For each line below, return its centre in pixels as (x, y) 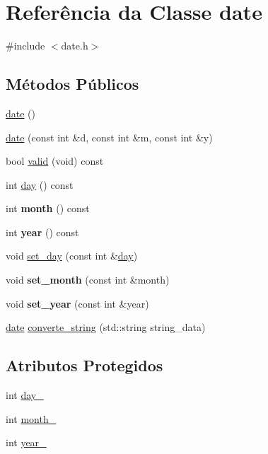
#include (25, 46)
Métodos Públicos (72, 84)
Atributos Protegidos (85, 365)
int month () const (48, 208)
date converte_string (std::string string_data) (106, 327)
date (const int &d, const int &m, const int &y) (109, 137)
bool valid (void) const (55, 161)
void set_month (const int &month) (88, 280)
